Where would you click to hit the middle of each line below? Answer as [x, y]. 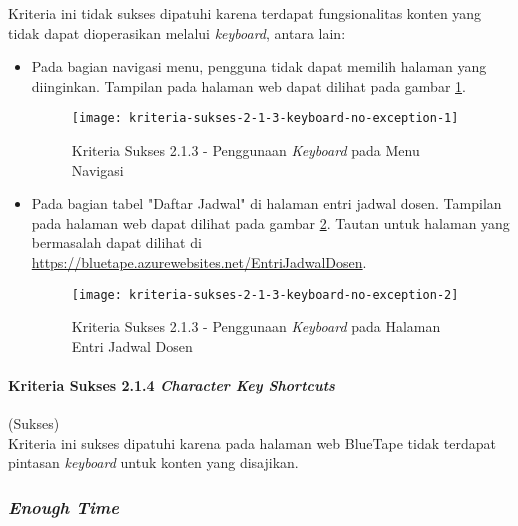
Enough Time [63, 506]
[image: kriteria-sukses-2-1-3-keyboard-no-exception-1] [265, 118]
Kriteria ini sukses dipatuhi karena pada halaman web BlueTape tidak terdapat [252, 442]
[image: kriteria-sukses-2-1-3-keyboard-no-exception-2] [265, 294]
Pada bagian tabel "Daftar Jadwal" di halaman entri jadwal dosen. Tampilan [266, 203]
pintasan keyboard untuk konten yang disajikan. [153, 462]
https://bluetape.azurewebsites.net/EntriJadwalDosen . [199, 262]
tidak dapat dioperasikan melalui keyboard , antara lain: [177, 32]
